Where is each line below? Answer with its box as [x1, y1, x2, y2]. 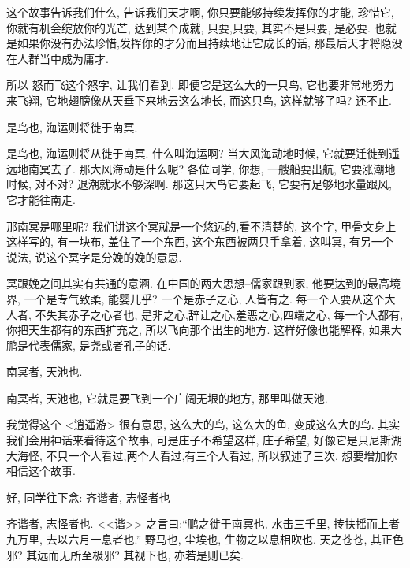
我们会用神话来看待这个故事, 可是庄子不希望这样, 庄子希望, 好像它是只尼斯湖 [6, 432, 402, 448]
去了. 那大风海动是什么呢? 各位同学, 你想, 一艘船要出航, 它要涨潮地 [50, 160, 396, 176]
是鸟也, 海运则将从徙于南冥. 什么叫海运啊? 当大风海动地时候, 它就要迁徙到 [6, 145, 389, 161]
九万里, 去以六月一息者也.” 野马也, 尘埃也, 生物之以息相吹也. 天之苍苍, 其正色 [6, 531, 404, 548]
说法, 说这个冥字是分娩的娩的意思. [6, 248, 182, 265]
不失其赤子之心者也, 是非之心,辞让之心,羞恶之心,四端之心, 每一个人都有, [35, 306, 404, 322]
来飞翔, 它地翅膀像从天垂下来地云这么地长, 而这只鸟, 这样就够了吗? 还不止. [6, 91, 392, 108]
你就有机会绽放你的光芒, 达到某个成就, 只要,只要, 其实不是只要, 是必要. [6, 19, 371, 35]
